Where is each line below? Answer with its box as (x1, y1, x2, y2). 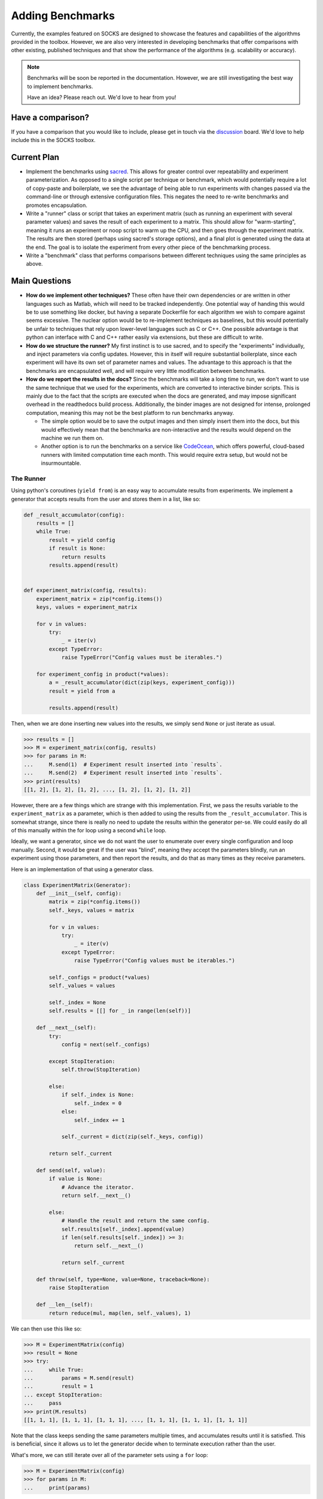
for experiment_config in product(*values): (36, 671, 169, 678)
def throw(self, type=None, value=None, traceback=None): (36, 1276, 210, 1283)
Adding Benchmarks (11, 9, 115, 22)
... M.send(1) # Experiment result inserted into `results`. (23, 761, 223, 767)
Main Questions (11, 276, 72, 286)
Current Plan (11, 152, 60, 162)
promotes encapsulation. (26, 201, 88, 209)
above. (26, 260, 43, 267)
